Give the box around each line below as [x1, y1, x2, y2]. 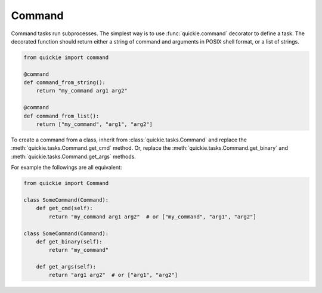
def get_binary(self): [36, 238, 103, 245]
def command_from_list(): [23, 112, 100, 119]
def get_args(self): [36, 263, 97, 270]
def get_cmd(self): [36, 205, 94, 212]
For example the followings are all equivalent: [11, 164, 122, 171]
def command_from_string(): [23, 79, 106, 86]
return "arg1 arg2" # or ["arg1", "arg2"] [48, 272, 178, 279]
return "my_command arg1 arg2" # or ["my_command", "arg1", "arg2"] [48, 213, 256, 220]
